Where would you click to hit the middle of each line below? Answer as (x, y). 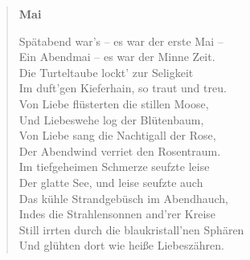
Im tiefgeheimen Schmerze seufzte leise (114, 167)
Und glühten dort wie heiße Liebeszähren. (121, 245)
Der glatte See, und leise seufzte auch (111, 182)
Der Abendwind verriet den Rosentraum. (120, 150)
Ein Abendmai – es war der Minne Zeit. (117, 57)
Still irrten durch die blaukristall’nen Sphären (131, 229)
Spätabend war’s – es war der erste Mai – (121, 41)
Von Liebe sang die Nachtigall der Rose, (117, 135)
